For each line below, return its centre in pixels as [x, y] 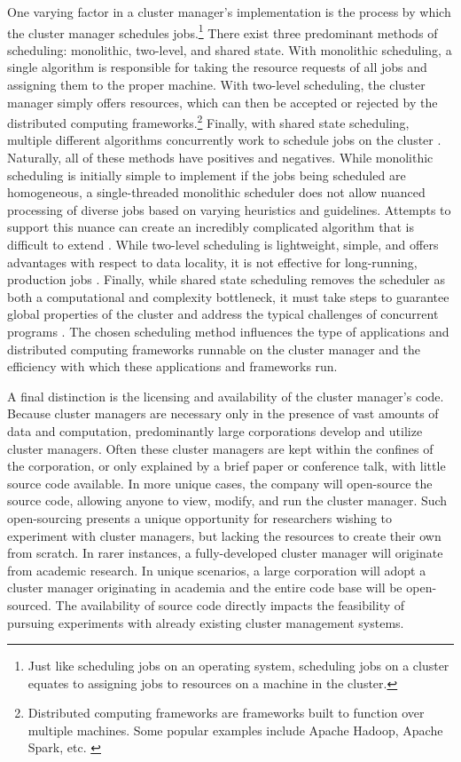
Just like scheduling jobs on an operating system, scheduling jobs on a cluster [238, 666]
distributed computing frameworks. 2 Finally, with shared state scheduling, [208, 121]
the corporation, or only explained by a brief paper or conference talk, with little [227, 466]
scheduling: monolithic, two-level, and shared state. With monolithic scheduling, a [230, 49]
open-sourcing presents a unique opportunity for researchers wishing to [199, 517]
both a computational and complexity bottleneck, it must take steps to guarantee [228, 296]
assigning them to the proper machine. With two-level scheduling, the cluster [216, 85]
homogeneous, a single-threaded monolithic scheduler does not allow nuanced [216, 192]
